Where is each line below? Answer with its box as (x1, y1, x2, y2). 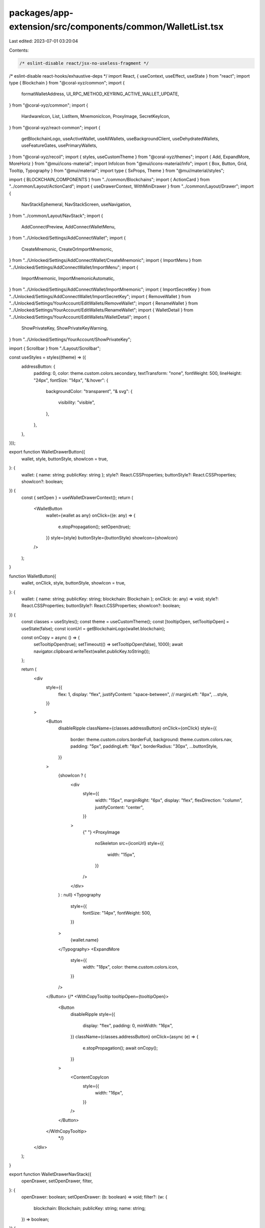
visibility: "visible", (58, 399, 95, 405)
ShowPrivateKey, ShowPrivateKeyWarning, (21, 325, 108, 331)
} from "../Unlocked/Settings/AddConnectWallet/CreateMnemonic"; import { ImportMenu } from (9, 257, 202, 263)
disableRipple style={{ (70, 1011, 115, 1017)
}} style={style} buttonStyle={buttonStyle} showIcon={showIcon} (46, 535, 178, 541)
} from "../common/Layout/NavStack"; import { (9, 213, 103, 219)
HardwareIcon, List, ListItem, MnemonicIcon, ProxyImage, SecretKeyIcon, (21, 113, 170, 119)
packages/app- (9, 7, 74, 18)
